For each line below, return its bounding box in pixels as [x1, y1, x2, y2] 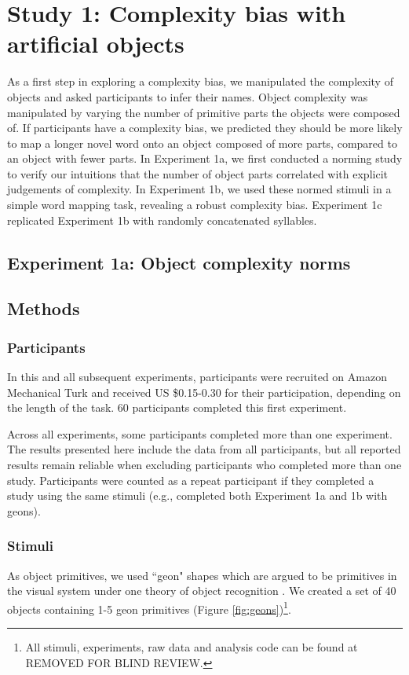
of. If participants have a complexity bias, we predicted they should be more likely [7, 119, 403, 136]
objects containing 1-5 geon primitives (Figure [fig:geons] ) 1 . [7, 598, 291, 617]
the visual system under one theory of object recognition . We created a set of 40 [7, 582, 396, 599]
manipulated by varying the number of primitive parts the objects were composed [7, 104, 400, 120]
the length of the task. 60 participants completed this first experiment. [7, 399, 347, 416]
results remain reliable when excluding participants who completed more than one [7, 457, 402, 472]
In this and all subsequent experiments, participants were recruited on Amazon [7, 369, 387, 385]
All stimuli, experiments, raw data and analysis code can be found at [25, 639, 358, 655]
